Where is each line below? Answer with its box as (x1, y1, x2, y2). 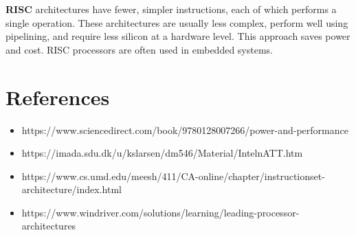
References (5, 82, 110, 111)
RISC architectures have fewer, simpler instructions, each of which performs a (5, 2, 337, 16)
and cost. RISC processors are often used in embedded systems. (5, 42, 273, 56)
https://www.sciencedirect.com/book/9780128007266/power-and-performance (21, 122, 348, 137)
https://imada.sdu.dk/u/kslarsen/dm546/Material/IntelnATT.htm (21, 146, 303, 160)
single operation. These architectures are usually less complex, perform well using (5, 15, 348, 30)
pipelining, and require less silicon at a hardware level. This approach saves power (5, 29, 351, 43)
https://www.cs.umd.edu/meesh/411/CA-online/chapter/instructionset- (21, 168, 325, 183)
